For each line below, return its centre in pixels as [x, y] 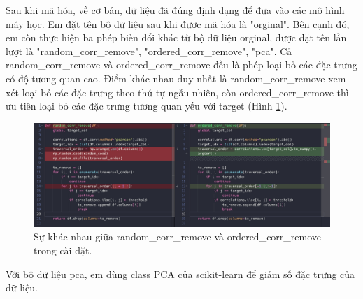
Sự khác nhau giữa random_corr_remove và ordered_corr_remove [178, 236]
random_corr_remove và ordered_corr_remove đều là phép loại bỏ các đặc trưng [181, 65]
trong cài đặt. [63, 250]
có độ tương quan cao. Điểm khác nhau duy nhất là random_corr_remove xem [176, 78]
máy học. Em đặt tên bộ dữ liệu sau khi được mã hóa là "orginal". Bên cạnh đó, [178, 23]
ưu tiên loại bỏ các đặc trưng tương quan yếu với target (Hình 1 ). [147, 106]
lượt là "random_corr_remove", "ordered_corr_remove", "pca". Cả [149, 51]
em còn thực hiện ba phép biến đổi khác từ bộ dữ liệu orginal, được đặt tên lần [176, 37]
